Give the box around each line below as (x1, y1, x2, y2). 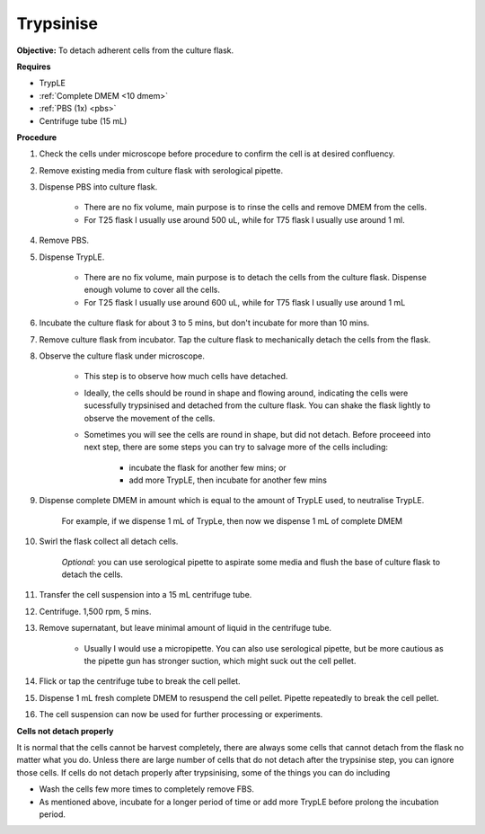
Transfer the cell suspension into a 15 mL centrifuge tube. (39, 590, 252, 600)
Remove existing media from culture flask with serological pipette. (39, 164, 284, 175)
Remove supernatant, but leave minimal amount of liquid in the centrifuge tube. (39, 623, 332, 634)
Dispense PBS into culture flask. (39, 182, 158, 192)
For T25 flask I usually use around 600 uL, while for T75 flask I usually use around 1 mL (84, 297, 406, 307)
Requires (16, 61, 51, 72)
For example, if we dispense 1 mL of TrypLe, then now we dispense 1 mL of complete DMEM (61, 515, 403, 526)
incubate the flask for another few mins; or (128, 462, 287, 473)
